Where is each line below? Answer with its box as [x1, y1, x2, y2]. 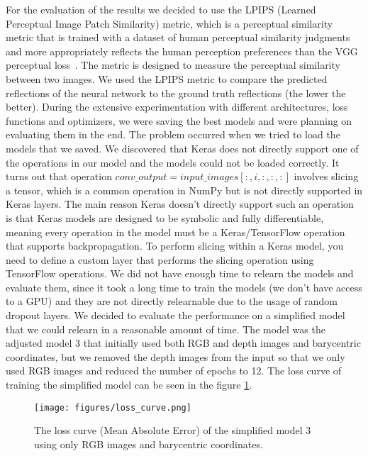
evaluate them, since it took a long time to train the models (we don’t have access [6, 279, 362, 294]
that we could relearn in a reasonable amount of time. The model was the [6, 321, 325, 336]
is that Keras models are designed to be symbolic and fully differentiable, [6, 210, 324, 225]
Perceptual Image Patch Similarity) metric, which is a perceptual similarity [6, 16, 333, 30]
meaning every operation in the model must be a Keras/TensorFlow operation [6, 224, 345, 239]
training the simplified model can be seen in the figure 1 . [6, 377, 252, 392]
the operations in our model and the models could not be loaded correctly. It [6, 155, 340, 169]
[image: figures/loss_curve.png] [34, 402, 191, 413]
